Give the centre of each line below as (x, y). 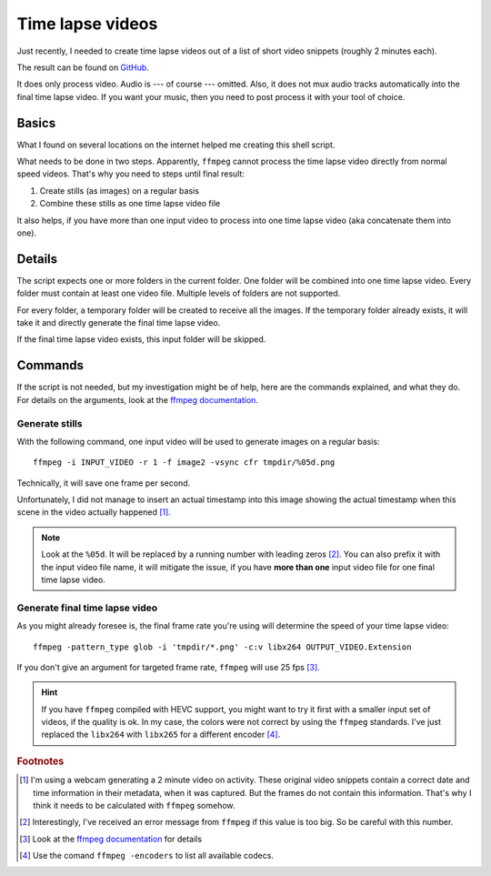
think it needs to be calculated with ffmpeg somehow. (134, 805)
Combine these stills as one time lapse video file (130, 204)
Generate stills (50, 423)
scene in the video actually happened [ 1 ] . (94, 512)
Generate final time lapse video (87, 608)
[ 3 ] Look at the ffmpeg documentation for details (111, 839)
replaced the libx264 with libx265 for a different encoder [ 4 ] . (161, 735)
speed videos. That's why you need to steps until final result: (131, 174)
